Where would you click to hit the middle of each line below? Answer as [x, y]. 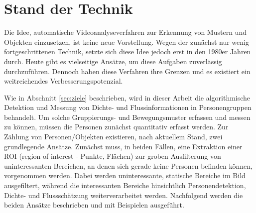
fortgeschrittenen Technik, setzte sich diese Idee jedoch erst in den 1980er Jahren [128, 52]
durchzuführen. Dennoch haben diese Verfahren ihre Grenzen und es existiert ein [127, 71]
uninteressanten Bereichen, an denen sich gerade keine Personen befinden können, [128, 165]
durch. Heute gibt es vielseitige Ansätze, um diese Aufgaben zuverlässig [113, 61]
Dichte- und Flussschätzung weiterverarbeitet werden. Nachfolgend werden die [124, 195]
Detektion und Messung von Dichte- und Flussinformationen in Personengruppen [128, 107]
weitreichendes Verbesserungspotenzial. [64, 81]
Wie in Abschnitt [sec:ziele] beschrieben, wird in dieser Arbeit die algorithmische [127, 97]
